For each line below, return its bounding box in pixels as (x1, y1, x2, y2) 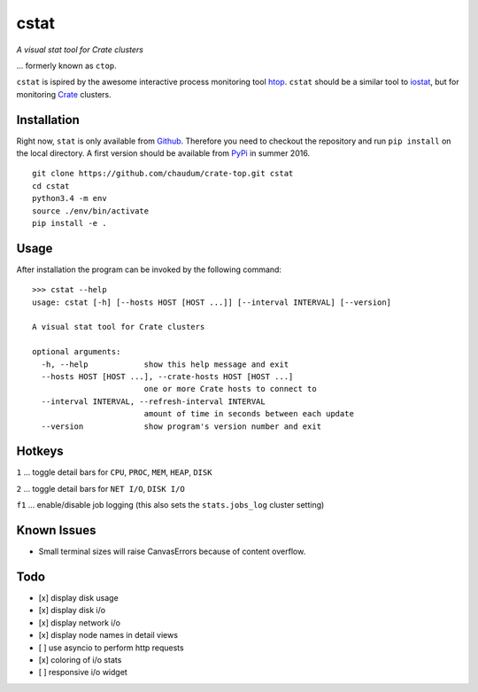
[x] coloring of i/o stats (38, 655, 122, 665)
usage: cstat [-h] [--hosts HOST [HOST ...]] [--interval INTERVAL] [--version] (32, 297, 392, 307)
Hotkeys (16, 444, 64, 459)
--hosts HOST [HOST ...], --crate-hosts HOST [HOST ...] (41, 372, 294, 381)
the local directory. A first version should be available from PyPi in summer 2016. (16, 148, 310, 159)
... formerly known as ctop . (16, 60, 117, 71)
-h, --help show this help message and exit (41, 359, 289, 369)
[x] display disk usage (38, 593, 119, 603)
